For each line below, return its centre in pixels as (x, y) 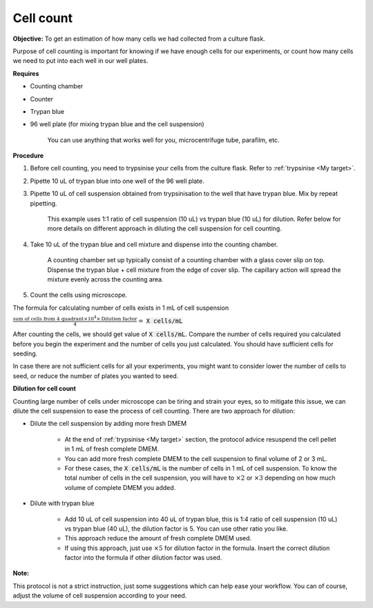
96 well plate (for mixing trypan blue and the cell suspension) (117, 124)
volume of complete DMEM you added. (120, 487)
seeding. (25, 354)
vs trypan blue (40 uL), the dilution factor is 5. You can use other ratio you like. (176, 529)
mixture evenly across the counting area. (105, 279)
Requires (26, 73)
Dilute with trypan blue (62, 503)
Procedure (28, 156)
